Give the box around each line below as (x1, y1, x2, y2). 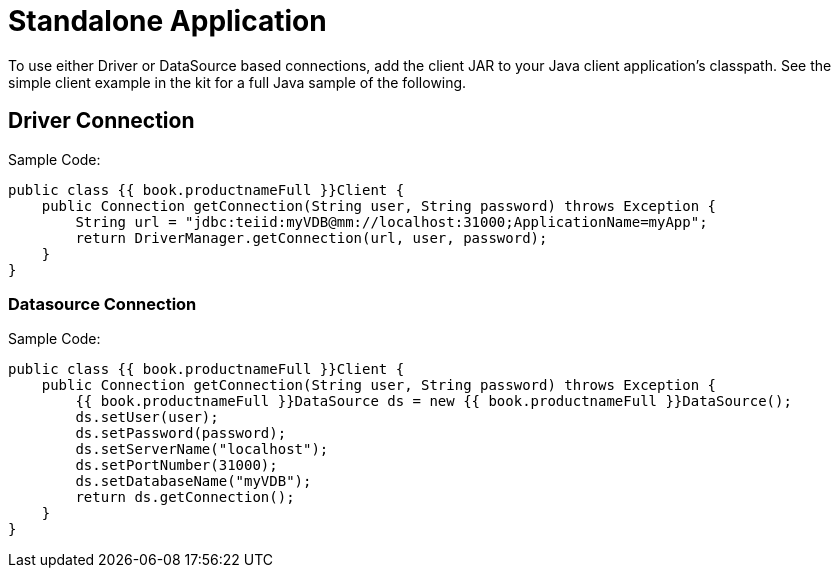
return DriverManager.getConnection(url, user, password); (75, 229, 548, 246)
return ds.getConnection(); (75, 489, 295, 506)
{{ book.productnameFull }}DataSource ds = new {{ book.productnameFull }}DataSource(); (75, 393, 792, 410)
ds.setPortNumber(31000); (75, 457, 278, 474)
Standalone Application (8, 4, 327, 38)
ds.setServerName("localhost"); (75, 441, 329, 458)
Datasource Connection (8, 293, 197, 314)
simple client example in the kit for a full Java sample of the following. (8, 73, 467, 91)
